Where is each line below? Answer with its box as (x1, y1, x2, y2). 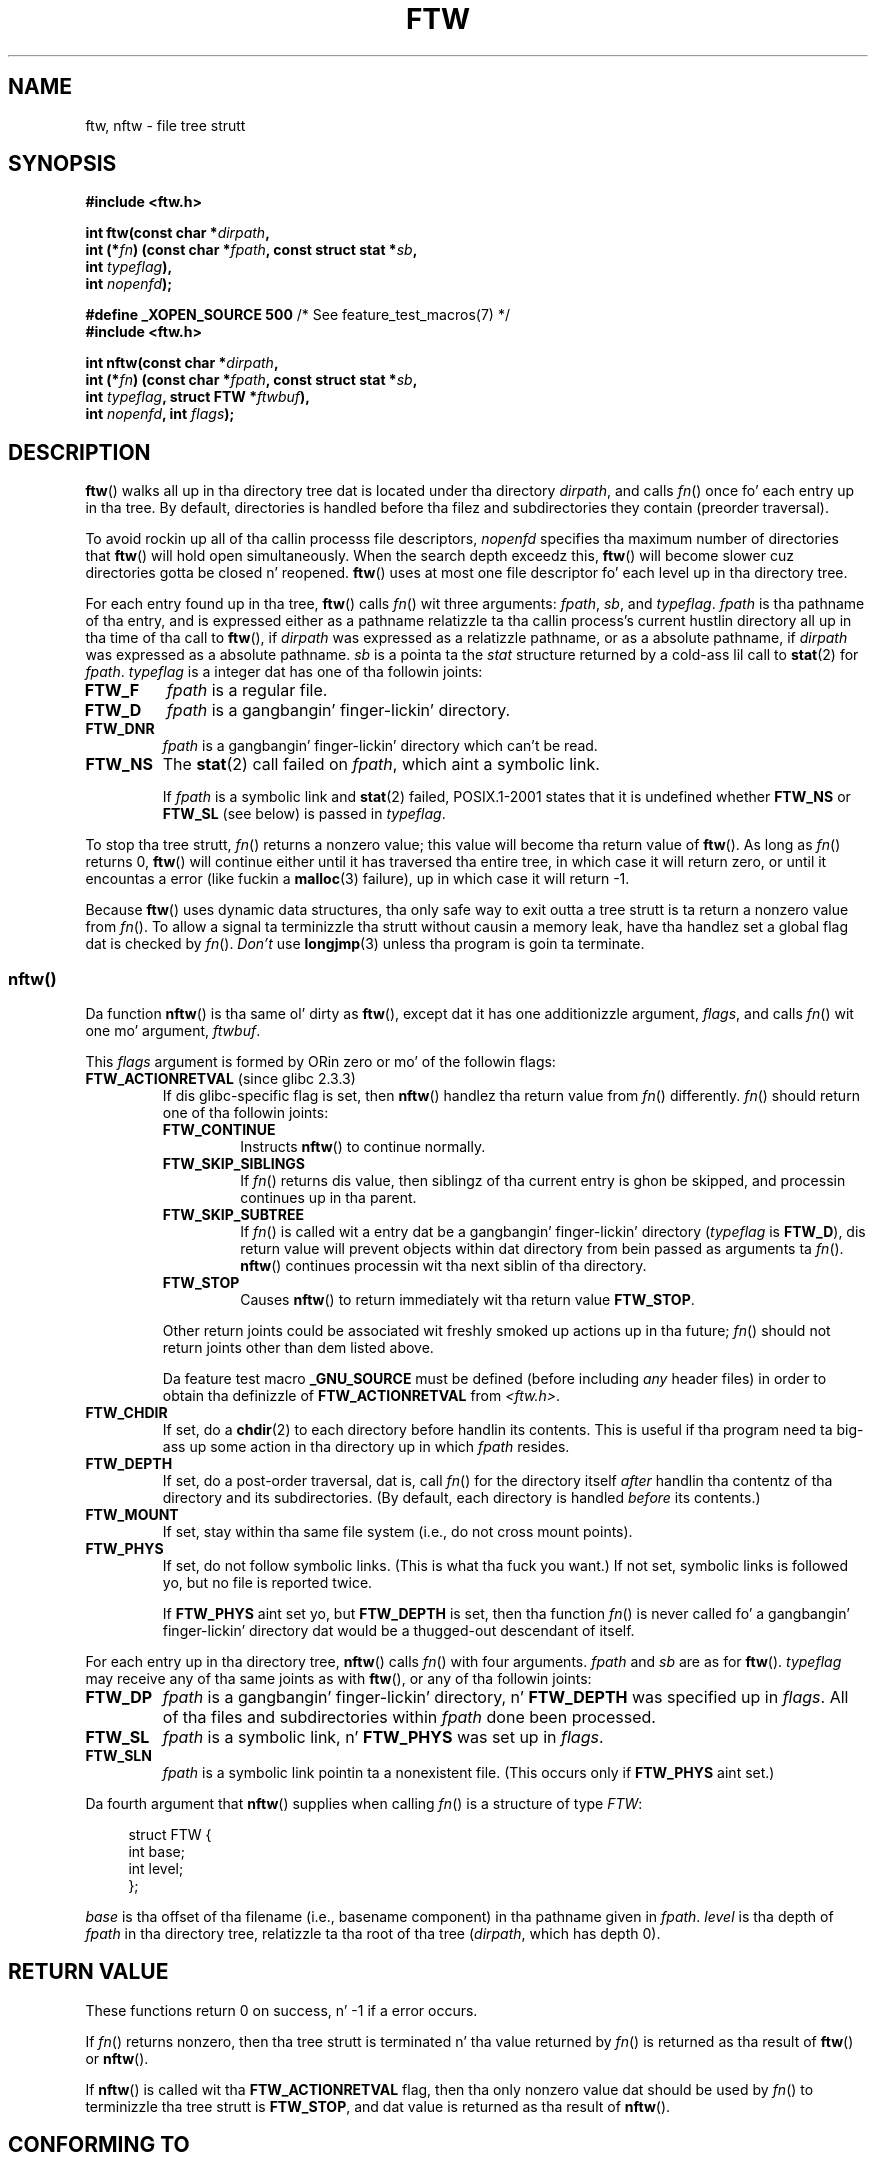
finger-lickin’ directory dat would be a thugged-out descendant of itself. (162, 1622, 635, 1640)
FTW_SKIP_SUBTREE (162, 1206, 304, 1224)
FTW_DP (85, 1687, 153, 1708)
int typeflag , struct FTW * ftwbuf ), (85, 388, 311, 406)
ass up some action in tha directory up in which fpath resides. (162, 1438, 570, 1456)
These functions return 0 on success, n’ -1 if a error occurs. (85, 2001, 478, 2019)
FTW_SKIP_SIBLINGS (162, 1155, 306, 1173)
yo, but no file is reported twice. (162, 1574, 373, 1592)
